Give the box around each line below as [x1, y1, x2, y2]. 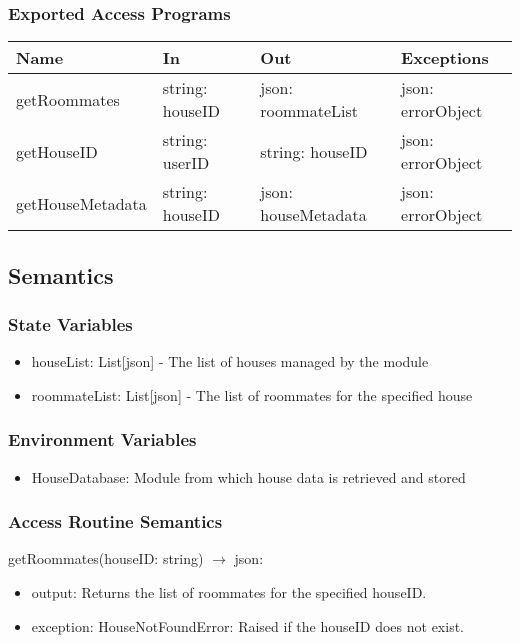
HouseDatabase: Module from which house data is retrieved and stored [31, 466, 466, 487]
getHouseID [16, 139, 98, 163]
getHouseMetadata [16, 191, 147, 215]
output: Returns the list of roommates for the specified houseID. [31, 582, 427, 603]
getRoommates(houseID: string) [8, 548, 204, 569]
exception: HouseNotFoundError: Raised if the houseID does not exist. [31, 615, 464, 636]
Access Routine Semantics [8, 509, 223, 534]
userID [162, 151, 210, 175]
